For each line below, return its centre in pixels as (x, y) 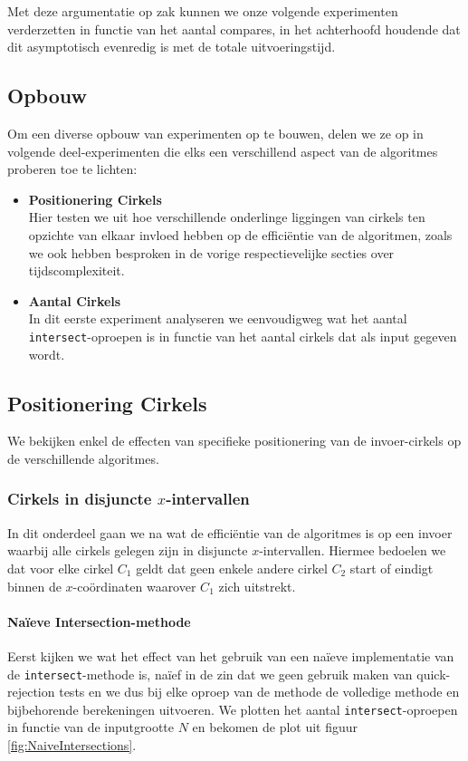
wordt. (47, 354)
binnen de (34, 586)
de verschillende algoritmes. (83, 458)
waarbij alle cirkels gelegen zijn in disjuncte (128, 550)
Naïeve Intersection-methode (99, 621)
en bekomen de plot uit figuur (275, 727)
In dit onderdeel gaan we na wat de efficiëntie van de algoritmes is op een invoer (230, 532)
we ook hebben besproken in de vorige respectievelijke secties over (211, 252)
